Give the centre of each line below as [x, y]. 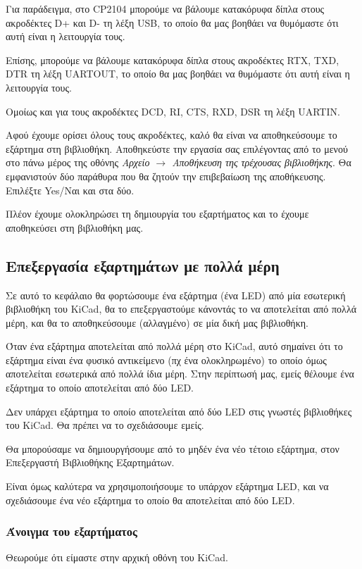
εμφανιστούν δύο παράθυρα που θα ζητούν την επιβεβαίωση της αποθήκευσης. [166, 176]
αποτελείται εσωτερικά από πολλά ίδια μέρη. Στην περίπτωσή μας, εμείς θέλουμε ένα [180, 374]
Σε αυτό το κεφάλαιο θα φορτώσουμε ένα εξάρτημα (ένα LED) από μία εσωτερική [176, 295]
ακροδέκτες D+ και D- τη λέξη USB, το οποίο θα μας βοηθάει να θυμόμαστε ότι [172, 22]
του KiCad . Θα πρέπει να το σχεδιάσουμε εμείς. [105, 425]
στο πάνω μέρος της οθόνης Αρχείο [78, 162]
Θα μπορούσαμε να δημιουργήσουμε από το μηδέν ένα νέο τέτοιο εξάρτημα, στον [173, 448]
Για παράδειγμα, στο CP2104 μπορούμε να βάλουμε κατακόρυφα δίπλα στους [165, 8]
